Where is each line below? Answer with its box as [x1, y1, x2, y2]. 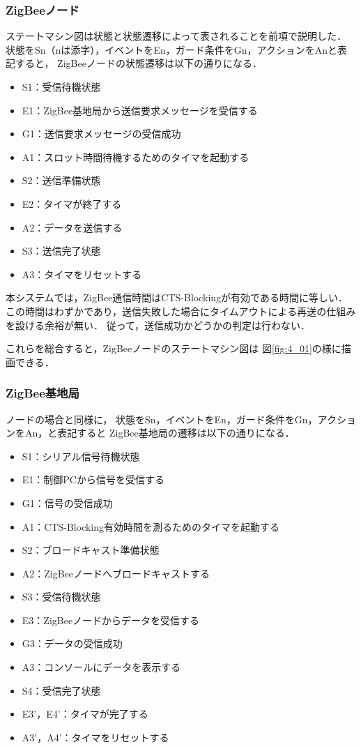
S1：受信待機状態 [22, 80, 101, 93]
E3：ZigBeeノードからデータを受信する [22, 612, 200, 627]
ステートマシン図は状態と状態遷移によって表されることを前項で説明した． [6, 29, 346, 43]
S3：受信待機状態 [22, 589, 101, 604]
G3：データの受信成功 [22, 636, 123, 651]
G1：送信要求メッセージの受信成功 [22, 126, 181, 141]
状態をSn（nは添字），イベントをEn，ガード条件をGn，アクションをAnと [6, 42, 338, 56]
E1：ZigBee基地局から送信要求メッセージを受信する [22, 103, 258, 117]
